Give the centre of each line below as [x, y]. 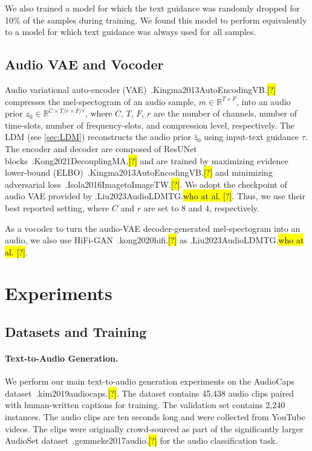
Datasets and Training [76, 332]
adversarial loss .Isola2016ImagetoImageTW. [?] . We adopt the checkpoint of [146, 184]
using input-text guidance [252, 137]
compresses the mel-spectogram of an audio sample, [101, 101]
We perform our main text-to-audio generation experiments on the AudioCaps [150, 381]
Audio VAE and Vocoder [84, 64]
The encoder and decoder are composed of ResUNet [101, 148]
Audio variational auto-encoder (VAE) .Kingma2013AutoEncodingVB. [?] [140, 89]
